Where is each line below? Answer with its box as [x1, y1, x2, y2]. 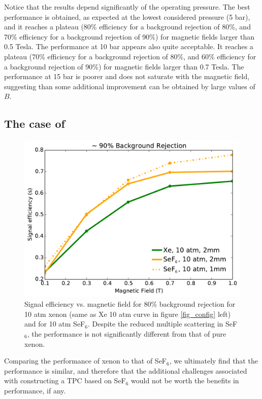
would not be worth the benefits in [131, 375, 239, 386]
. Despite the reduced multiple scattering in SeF [87, 318, 238, 329]
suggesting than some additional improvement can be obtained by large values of [4, 81, 255, 91]
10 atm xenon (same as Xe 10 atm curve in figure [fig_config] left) [24, 308, 231, 319]
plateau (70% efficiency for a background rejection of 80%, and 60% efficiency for [4, 51, 256, 61]
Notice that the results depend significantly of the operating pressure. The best [4, 2, 250, 12]
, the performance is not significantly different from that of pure [27, 329, 226, 339]
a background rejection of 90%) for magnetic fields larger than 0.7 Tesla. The [4, 61, 244, 71]
